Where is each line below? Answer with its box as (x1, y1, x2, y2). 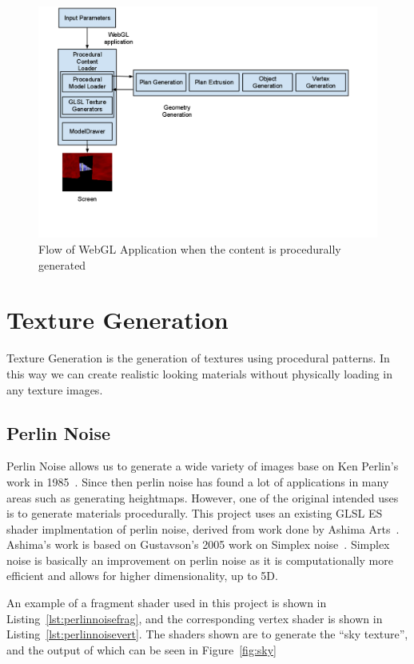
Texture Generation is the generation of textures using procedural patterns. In (6, 350, 390, 366)
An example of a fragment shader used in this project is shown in (6, 594, 327, 611)
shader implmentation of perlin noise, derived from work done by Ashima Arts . (6, 520, 400, 537)
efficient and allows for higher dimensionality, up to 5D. (6, 567, 278, 584)
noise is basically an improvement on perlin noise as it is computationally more (6, 551, 393, 568)
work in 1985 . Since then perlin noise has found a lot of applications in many (6, 473, 389, 490)
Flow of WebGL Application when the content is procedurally (38, 241, 341, 258)
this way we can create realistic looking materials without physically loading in (6, 365, 393, 382)
